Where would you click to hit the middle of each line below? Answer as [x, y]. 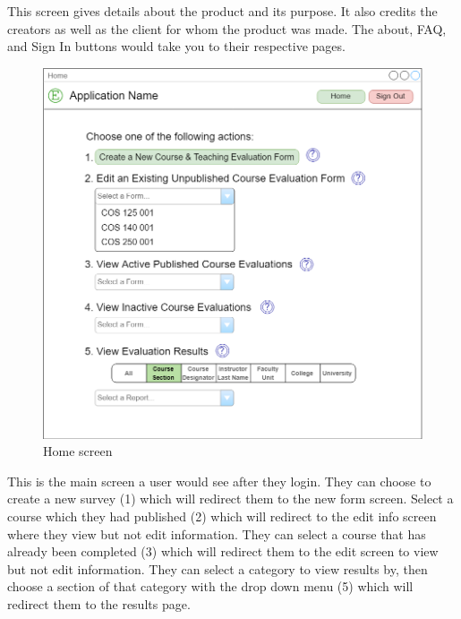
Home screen [78, 451]
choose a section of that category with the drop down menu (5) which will [210, 586]
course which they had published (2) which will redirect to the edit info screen [222, 516]
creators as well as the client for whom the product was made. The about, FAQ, [227, 28]
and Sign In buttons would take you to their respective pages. [176, 46]
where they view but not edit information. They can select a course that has [217, 533]
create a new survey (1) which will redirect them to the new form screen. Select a [230, 499]
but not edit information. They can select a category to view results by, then [218, 568]
